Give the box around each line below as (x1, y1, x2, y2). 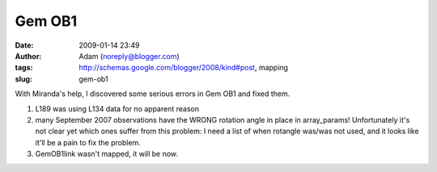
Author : (15, 51, 42, 61)
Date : (15, 40, 34, 50)
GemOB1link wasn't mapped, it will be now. (35, 149, 178, 159)
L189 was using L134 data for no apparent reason (35, 103, 200, 113)
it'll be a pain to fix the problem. (35, 137, 141, 147)
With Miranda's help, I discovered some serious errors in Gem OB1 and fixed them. (15, 89, 291, 99)
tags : (15, 63, 33, 73)
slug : (15, 73, 32, 84)
